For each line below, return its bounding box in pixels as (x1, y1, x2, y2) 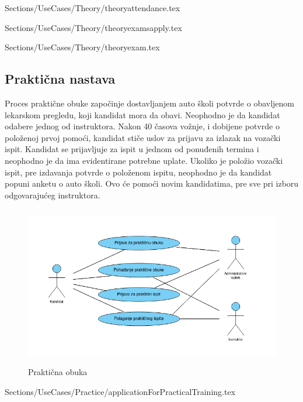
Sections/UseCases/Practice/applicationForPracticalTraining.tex (5, 386, 236, 398)
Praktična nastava (5, 70, 116, 88)
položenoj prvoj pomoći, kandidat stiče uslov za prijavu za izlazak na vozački (5, 131, 281, 143)
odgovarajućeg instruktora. (5, 188, 100, 201)
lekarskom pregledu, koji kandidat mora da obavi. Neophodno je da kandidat (5, 108, 280, 121)
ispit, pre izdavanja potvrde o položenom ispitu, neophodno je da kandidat (5, 166, 272, 178)
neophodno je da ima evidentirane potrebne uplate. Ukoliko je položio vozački (5, 154, 283, 166)
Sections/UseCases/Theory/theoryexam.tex (5, 41, 160, 53)
